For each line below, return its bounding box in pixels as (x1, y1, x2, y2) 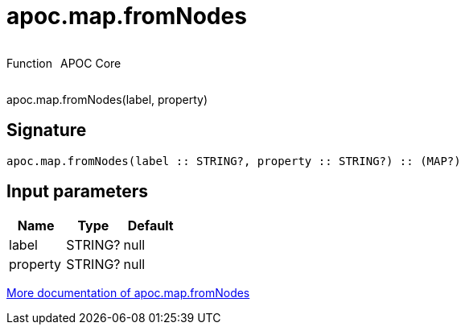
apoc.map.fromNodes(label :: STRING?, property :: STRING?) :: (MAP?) (6, 154, 461, 168)
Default (127, 217, 174, 234)
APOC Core (60, 56, 121, 70)
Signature (6, 120, 87, 141)
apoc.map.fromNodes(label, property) (6, 92, 208, 106)
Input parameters (6, 181, 149, 202)
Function (6, 56, 52, 70)
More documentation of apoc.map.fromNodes (6, 286, 250, 300)
